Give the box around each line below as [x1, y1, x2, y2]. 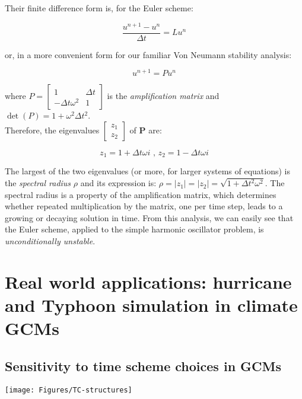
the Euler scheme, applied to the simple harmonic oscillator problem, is [5, 223, 264, 235]
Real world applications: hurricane [5, 269, 292, 293]
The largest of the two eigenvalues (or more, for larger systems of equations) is [5, 165, 290, 177]
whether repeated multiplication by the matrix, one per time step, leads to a [5, 200, 283, 212]
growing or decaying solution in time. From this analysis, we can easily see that [5, 211, 294, 224]
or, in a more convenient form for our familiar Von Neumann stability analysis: [5, 48, 292, 60]
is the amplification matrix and [107, 90, 220, 102]
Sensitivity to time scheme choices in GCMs [5, 356, 281, 375]
